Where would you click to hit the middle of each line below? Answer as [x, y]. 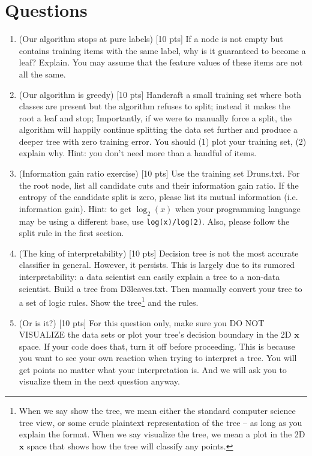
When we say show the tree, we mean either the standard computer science [157, 411]
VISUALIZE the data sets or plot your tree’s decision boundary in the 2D [155, 334]
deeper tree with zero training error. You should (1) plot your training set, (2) [163, 141]
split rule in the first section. [71, 233]
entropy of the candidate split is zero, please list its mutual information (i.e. [158, 197]
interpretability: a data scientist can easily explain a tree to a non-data [149, 277]
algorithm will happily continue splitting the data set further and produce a [158, 129]
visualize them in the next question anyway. [99, 381]
